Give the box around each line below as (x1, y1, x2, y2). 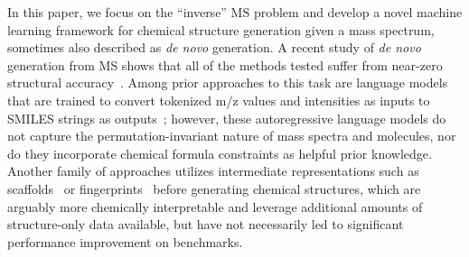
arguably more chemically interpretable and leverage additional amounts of (7, 197, 423, 216)
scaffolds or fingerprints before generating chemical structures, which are (7, 179, 421, 197)
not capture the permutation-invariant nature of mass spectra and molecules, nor (7, 126, 456, 145)
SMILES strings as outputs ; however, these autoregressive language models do (7, 108, 446, 127)
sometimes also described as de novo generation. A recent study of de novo (7, 38, 421, 57)
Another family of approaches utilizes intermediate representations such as (7, 161, 419, 180)
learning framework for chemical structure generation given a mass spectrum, (7, 20, 435, 39)
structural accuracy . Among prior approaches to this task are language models (7, 73, 448, 92)
